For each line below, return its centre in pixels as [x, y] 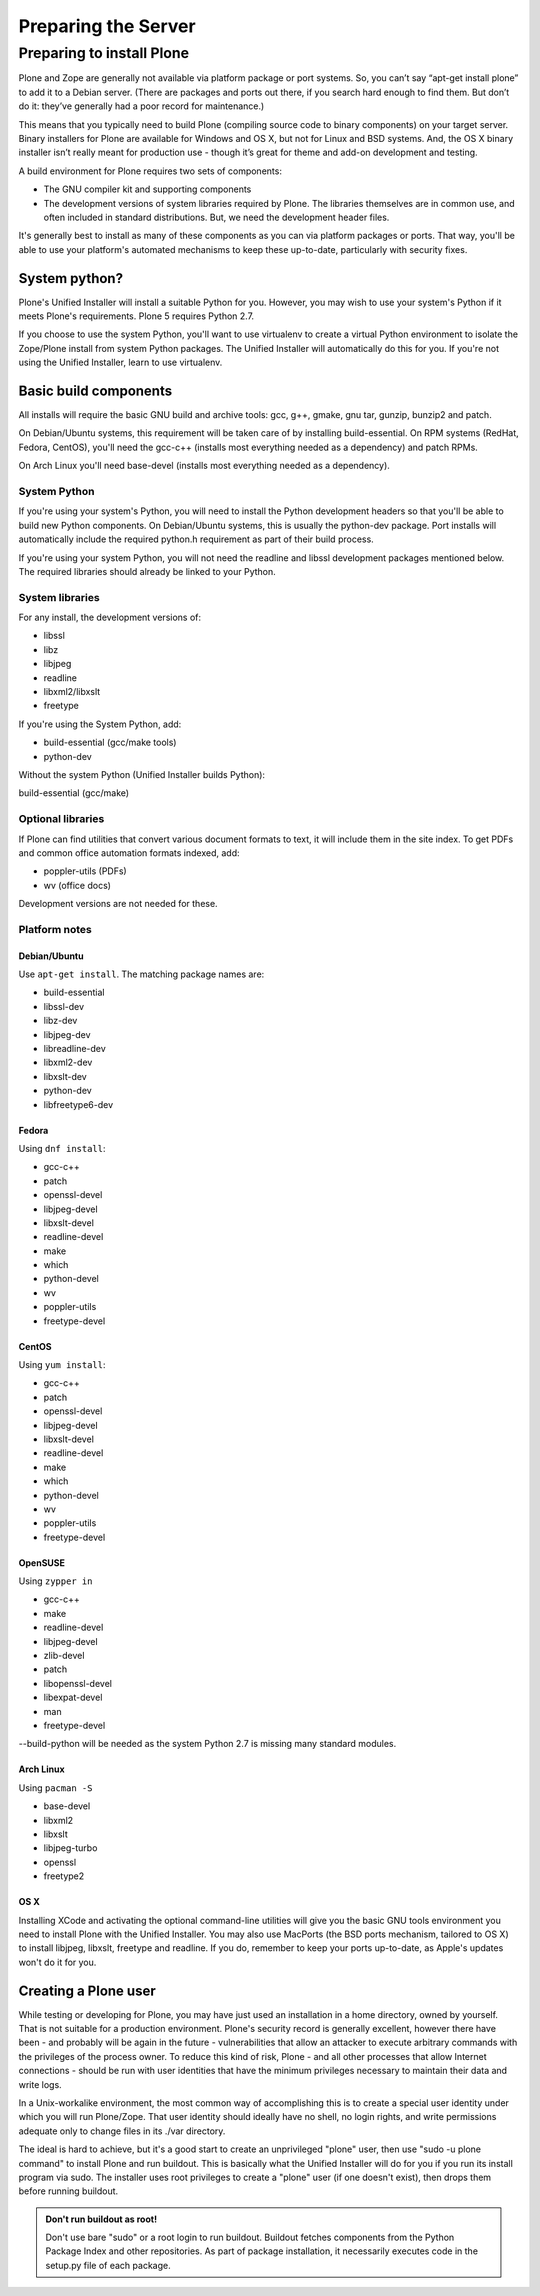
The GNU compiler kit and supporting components [147, 189]
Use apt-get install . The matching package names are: [141, 974]
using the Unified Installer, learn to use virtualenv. [120, 362]
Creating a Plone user [87, 1990]
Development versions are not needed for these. [118, 904]
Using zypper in [55, 1581]
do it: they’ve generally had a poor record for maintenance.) [141, 106]
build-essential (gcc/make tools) [110, 742]
